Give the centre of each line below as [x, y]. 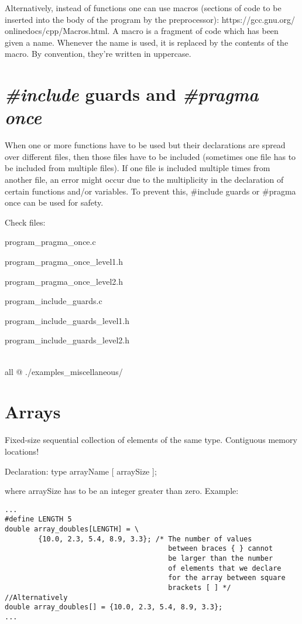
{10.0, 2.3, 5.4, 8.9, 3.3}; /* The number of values [145, 539]
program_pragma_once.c [50, 242]
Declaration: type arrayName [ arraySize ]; [81, 471]
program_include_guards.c [54, 301]
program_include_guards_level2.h [67, 340]
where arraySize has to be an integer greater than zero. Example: [122, 491]
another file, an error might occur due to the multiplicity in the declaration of [144, 180]
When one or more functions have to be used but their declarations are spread [145, 145]
